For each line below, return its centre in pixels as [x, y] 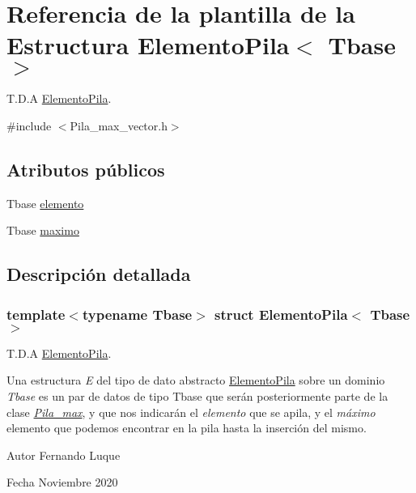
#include [29, 125]
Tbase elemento [45, 203]
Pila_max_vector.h [119, 125]
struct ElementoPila [281, 314]
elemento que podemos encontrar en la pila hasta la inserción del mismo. [187, 428]
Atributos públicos [86, 169]
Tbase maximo [43, 230]
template [36, 314]
